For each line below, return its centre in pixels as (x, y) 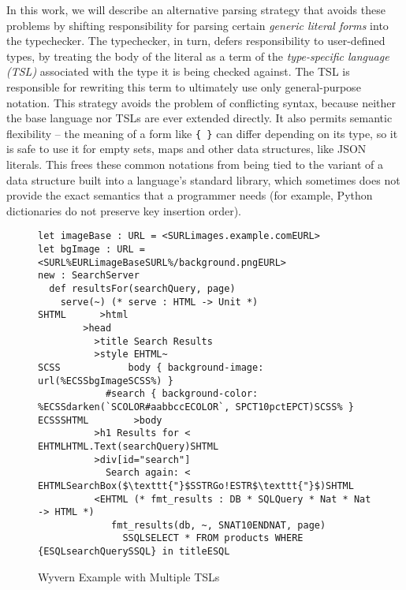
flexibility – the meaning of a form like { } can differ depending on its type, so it (202, 133)
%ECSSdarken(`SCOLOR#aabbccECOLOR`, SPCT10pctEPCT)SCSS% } (196, 407)
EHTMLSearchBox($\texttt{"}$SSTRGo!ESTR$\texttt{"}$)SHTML (196, 485)
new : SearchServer (89, 276)
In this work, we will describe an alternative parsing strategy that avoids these (196, 9)
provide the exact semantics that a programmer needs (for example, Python (190, 195)
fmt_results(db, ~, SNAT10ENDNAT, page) (219, 525)
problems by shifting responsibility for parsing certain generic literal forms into (197, 25)
